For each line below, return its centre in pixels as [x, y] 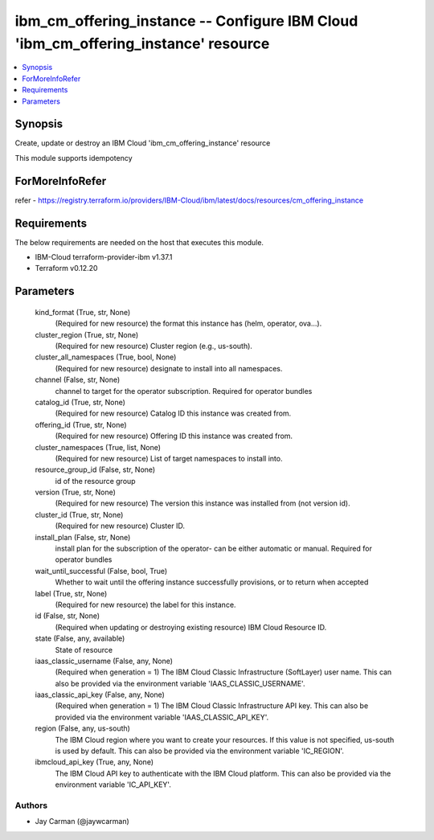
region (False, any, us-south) [82, 728]
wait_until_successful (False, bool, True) [101, 571]
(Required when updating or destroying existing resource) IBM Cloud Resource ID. [191, 627]
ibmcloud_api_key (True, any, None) [94, 762]
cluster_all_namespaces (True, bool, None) [106, 357]
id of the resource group [95, 481]
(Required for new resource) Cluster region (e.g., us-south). [154, 346]
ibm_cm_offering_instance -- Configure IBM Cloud [186, 21]
